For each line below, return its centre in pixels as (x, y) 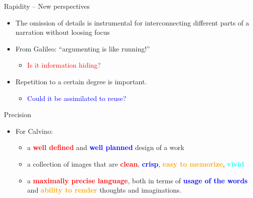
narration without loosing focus (63, 32)
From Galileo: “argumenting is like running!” (83, 48)
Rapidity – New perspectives (47, 6)
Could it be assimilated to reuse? (77, 98)
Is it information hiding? (64, 65)
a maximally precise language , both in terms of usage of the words (137, 180)
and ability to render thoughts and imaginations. (104, 190)
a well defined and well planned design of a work (106, 147)
